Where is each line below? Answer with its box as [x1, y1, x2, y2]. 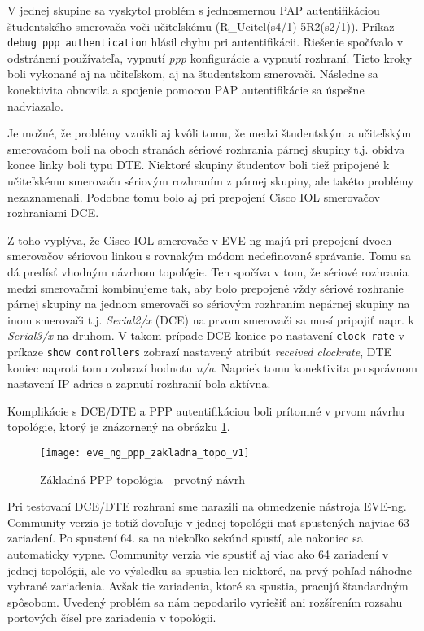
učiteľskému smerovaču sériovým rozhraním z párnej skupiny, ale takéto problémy [7, 172, 414, 189]
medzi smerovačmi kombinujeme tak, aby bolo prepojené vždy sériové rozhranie [7, 279, 404, 296]
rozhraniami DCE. [7, 204, 99, 221]
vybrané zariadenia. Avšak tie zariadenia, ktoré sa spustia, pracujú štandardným [7, 577, 409, 594]
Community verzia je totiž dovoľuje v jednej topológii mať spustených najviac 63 [7, 513, 410, 530]
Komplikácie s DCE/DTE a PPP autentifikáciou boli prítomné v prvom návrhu [7, 402, 405, 419]
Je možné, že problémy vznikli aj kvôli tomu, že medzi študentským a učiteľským [7, 124, 412, 141]
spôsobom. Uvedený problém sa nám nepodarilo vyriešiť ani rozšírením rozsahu [7, 593, 403, 610]
